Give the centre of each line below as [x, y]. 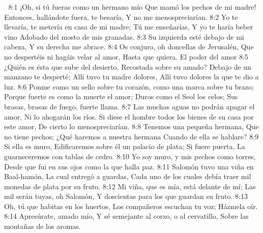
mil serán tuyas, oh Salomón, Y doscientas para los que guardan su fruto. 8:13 [126, 196]
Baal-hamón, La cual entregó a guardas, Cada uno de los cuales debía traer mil [128, 176]
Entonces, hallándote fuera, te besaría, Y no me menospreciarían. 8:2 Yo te [121, 17]
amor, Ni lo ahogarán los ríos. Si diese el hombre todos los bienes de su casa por [129, 116]
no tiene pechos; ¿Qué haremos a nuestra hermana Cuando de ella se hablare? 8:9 [131, 136]
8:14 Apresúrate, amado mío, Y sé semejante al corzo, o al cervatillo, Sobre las [126, 216]
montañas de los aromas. [42, 226]
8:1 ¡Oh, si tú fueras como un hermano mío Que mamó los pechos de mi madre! [132, 7]
